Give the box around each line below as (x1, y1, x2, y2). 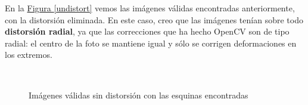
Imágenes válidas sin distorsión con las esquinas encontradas (29, 88, 248, 101)
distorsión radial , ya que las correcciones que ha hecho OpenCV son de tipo (5, 25, 290, 38)
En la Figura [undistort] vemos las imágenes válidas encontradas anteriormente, (5, 2, 295, 14)
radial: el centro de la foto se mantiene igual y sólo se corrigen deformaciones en (5, 36, 297, 49)
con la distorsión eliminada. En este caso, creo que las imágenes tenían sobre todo (5, 13, 303, 26)
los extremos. (5, 48, 52, 61)
